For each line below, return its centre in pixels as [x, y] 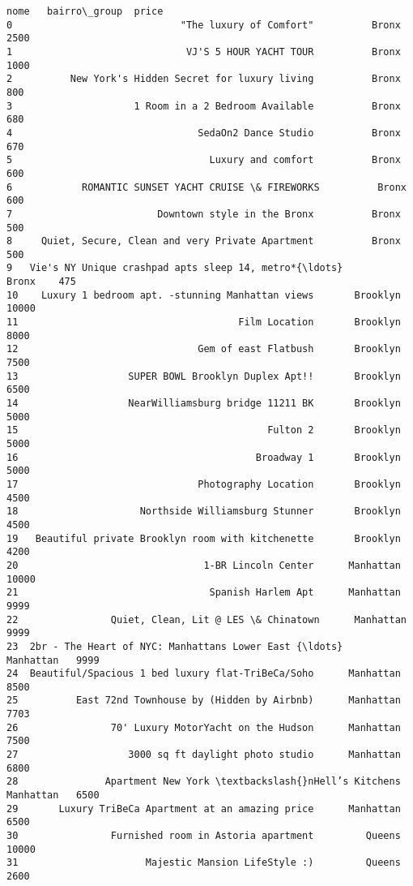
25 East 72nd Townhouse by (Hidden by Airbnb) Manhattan [204, 701]
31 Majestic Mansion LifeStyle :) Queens [204, 863]
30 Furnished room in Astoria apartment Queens [204, 836]
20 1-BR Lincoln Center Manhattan [204, 565]
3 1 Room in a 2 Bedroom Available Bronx [204, 106]
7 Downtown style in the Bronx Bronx [204, 214]
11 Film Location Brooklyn [204, 323]
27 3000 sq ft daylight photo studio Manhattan [204, 755]
